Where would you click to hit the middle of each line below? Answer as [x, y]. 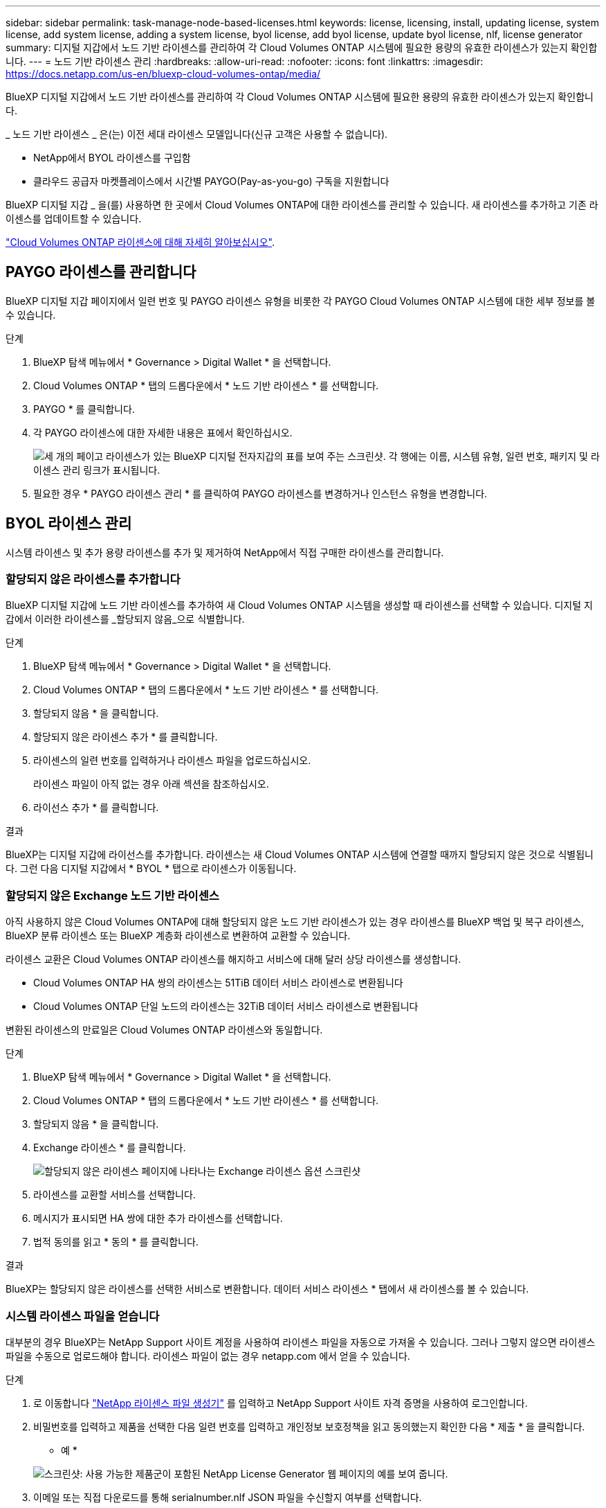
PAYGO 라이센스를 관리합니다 [101, 272]
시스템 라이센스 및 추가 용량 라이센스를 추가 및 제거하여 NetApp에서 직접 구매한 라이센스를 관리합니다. [225, 552]
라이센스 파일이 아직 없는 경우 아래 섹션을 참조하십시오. [151, 784]
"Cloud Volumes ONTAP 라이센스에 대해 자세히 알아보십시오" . [140, 242]
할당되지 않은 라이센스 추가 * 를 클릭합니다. [126, 737]
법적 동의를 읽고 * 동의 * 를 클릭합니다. [116, 1242]
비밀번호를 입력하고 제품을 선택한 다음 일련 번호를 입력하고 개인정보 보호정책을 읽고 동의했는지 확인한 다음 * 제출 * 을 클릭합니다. [309, 1426]
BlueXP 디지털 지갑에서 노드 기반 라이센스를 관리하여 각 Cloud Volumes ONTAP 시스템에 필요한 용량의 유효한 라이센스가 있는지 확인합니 [300, 97]
